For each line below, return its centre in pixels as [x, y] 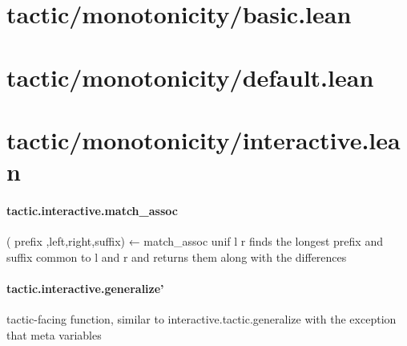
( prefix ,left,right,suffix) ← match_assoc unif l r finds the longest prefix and [195, 241]
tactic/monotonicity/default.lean [190, 77]
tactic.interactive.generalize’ [85, 288]
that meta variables [54, 334]
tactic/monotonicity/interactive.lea [203, 139]
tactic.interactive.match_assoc [92, 210]
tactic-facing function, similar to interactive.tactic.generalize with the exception [201, 319]
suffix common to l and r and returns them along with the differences [177, 256]
